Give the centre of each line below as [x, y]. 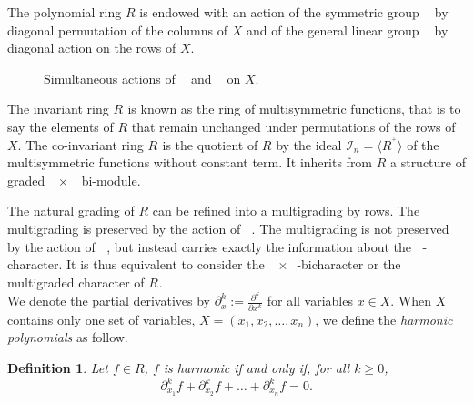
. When [411, 301]
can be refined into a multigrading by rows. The [286, 211]
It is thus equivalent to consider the [166, 264]
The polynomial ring [65, 12]
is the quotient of [210, 144]
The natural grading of [71, 211]
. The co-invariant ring [81, 144]
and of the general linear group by [347, 30]
